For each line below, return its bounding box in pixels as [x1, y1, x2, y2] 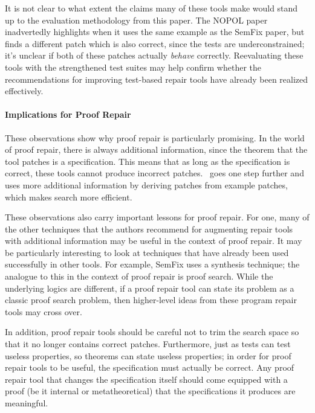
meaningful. [5, 397, 48, 409]
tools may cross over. [5, 305, 82, 318]
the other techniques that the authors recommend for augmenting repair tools [5, 222, 293, 235]
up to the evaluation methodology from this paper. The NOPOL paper [5, 13, 268, 26]
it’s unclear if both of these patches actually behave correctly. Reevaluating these [5, 49, 304, 62]
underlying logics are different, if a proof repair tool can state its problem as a [5, 281, 294, 294]
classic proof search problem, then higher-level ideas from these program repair [5, 293, 297, 306]
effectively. [5, 85, 44, 97]
